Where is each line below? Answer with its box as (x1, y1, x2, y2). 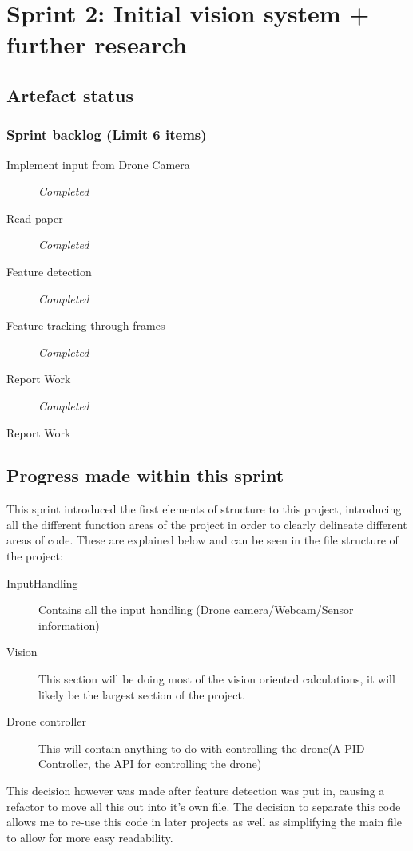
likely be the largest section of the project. (38, 686, 245, 703)
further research (6, 28, 187, 61)
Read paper (6, 209, 63, 226)
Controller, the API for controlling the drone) (38, 755, 262, 772)
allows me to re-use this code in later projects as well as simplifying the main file (6, 813, 402, 830)
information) (38, 616, 100, 633)
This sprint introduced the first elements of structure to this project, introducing (6, 501, 402, 517)
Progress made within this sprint (6, 463, 284, 488)
